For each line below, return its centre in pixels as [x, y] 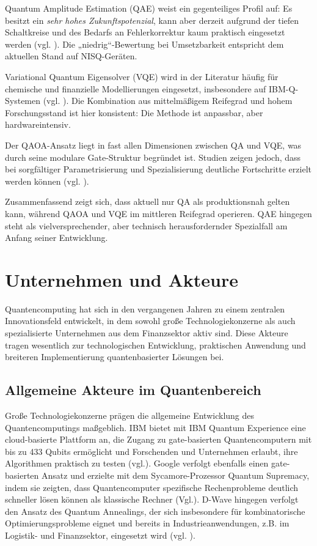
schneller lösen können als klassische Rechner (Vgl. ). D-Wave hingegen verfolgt [152, 499]
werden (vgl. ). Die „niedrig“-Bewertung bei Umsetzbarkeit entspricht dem [144, 44]
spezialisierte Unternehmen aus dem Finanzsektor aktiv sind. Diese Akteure [147, 333]
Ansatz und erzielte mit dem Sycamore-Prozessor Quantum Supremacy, [176, 475]
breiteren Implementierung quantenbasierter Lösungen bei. [115, 357]
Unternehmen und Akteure [122, 279]
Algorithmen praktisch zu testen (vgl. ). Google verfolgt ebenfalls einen [137, 463]
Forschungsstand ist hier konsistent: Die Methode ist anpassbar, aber [134, 112]
